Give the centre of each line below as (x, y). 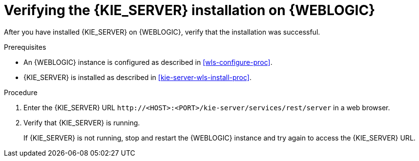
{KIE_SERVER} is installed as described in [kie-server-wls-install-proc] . (137, 77)
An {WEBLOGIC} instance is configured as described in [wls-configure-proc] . (148, 62)
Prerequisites (25, 47)
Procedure (21, 92)
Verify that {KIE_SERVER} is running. (82, 122)
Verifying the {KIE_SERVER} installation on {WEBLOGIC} (190, 10)
